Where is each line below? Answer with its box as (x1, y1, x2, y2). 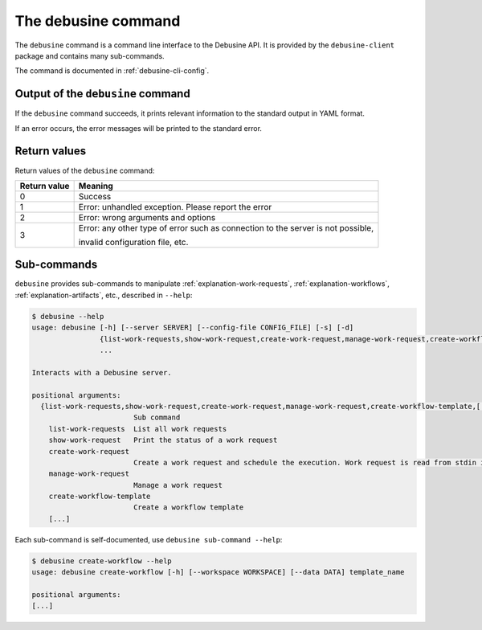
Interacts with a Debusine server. (31, 368, 172, 377)
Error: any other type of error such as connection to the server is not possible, (78, 222, 374, 233)
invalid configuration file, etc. (78, 236, 189, 247)
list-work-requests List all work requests (48, 424, 227, 433)
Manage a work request (133, 481, 223, 489)
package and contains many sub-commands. (14, 51, 165, 60)
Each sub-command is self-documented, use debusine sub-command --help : (14, 534, 283, 544)
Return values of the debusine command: (14, 166, 155, 175)
